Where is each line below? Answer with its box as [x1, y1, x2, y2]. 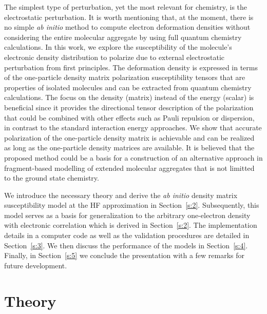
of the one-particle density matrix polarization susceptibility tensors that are [4, 72, 245, 83]
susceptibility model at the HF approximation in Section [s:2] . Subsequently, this [4, 200, 259, 210]
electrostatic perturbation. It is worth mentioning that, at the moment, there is [4, 11, 254, 22]
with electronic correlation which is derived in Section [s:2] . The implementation [4, 220, 257, 230]
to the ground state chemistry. [4, 172, 99, 183]
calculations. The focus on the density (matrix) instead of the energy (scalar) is [4, 92, 254, 103]
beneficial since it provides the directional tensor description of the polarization [4, 102, 254, 112]
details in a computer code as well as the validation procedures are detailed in [4, 230, 250, 241]
